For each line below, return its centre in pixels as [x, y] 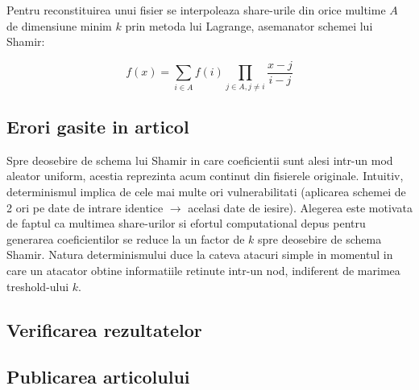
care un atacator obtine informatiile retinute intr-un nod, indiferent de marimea [203, 270]
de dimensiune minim [59, 25]
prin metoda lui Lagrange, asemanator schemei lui [249, 25]
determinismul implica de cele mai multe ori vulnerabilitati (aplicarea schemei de [206, 191]
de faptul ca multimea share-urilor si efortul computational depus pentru [186, 223]
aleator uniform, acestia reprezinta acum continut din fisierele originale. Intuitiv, [205, 176]
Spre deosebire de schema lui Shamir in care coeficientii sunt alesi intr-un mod [200, 160]
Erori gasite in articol [98, 126]
